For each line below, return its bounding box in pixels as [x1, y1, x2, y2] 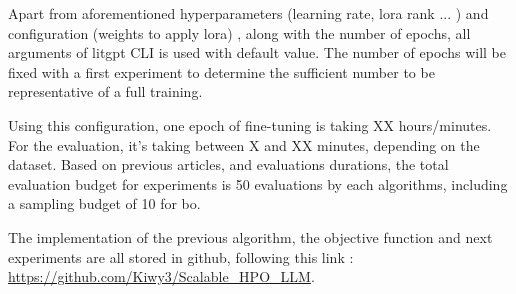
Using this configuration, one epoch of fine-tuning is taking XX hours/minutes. [8, 114, 492, 135]
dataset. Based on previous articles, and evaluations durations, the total [8, 154, 449, 175]
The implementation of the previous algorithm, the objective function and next [8, 226, 493, 247]
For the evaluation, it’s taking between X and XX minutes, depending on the [8, 134, 480, 155]
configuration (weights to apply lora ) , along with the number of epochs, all [8, 22, 471, 43]
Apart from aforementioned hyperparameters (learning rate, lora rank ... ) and [8, 3, 489, 23]
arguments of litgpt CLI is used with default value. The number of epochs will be [8, 42, 506, 63]
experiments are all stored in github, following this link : [8, 246, 354, 267]
